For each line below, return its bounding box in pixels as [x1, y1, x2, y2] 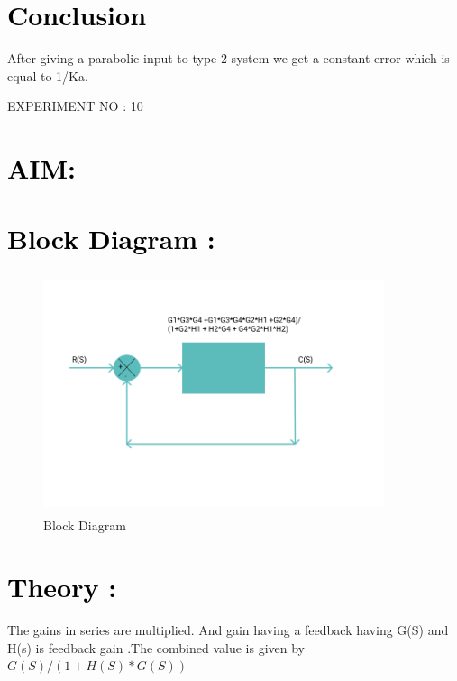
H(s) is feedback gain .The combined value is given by [7, 638, 305, 657]
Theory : [7, 568, 117, 605]
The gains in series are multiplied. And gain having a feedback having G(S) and [7, 621, 449, 640]
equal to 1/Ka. [7, 66, 88, 85]
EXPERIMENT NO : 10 [7, 97, 143, 115]
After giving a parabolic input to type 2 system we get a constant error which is [7, 49, 450, 68]
